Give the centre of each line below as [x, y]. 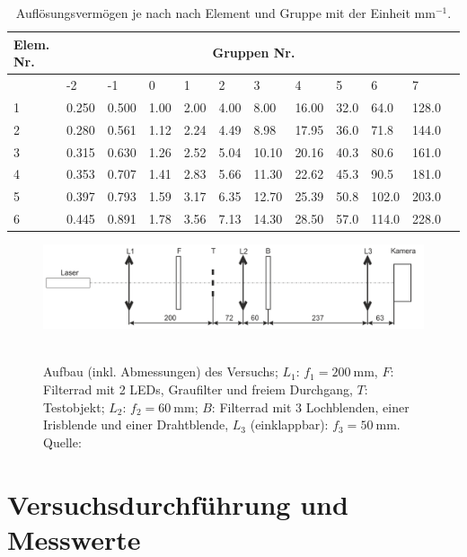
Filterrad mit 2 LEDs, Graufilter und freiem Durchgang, [198, 389]
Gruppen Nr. [254, 53]
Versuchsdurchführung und [178, 504]
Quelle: [62, 442]
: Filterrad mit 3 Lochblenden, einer [310, 407]
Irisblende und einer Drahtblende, [136, 424]
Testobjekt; [74, 407]
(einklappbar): [289, 424]
